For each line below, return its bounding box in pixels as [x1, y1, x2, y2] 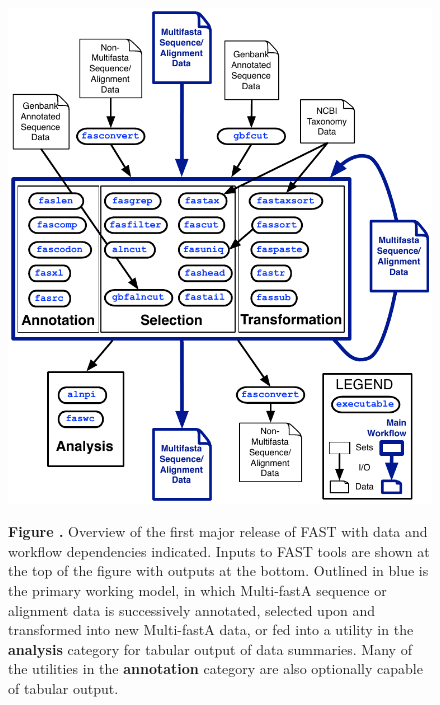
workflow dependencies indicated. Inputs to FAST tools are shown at [8, 540, 430, 561]
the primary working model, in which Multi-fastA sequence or [8, 579, 387, 600]
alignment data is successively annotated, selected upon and [8, 599, 376, 620]
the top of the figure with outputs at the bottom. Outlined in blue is [8, 560, 429, 581]
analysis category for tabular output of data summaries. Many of [8, 638, 412, 659]
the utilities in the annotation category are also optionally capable [8, 658, 423, 679]
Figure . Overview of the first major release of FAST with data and [8, 521, 428, 542]
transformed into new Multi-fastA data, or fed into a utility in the [8, 619, 414, 640]
